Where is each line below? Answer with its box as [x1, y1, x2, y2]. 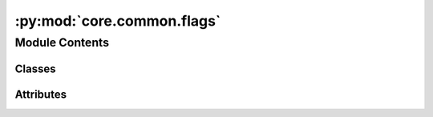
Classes [14, 62, 56, 75]
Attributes [14, 87, 67, 101]
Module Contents [14, 35, 110, 50]
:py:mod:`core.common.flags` [14, 12, 221, 30]
